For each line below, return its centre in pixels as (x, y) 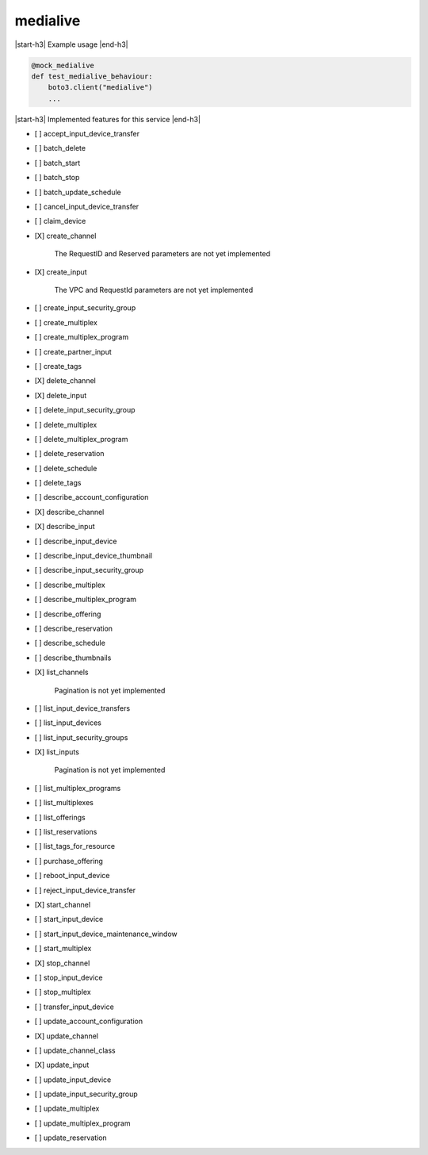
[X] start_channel (63, 905)
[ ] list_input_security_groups (81, 737)
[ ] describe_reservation (74, 628)
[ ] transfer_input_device (74, 1007)
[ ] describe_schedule (70, 643)
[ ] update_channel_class (75, 1050)
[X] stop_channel (62, 963)
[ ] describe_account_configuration (92, 497)
